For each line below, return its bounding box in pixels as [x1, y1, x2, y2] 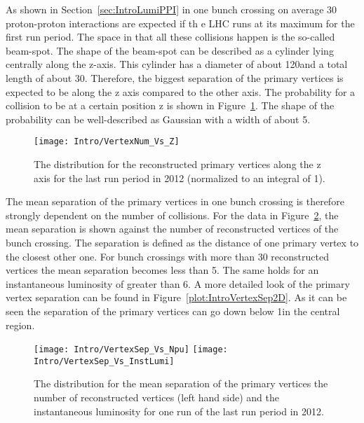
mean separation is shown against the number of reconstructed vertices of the [6, 221, 339, 236]
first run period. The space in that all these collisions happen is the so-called [6, 29, 335, 44]
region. [6, 317, 35, 332]
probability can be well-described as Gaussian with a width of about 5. [6, 111, 311, 126]
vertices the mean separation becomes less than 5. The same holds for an [6, 263, 319, 277]
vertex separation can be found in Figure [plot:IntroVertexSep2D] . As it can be [6, 290, 347, 305]
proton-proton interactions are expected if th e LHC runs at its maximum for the [6, 15, 355, 30]
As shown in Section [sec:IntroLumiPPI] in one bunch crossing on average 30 [6, 2, 337, 16]
